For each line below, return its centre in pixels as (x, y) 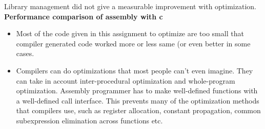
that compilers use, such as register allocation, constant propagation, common (138, 110)
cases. (25, 53)
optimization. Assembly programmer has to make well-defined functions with (137, 91)
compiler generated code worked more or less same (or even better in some (133, 43)
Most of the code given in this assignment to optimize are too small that (130, 33)
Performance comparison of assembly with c (84, 16)
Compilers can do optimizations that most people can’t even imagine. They (135, 70)
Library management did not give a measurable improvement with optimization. (130, 6)
